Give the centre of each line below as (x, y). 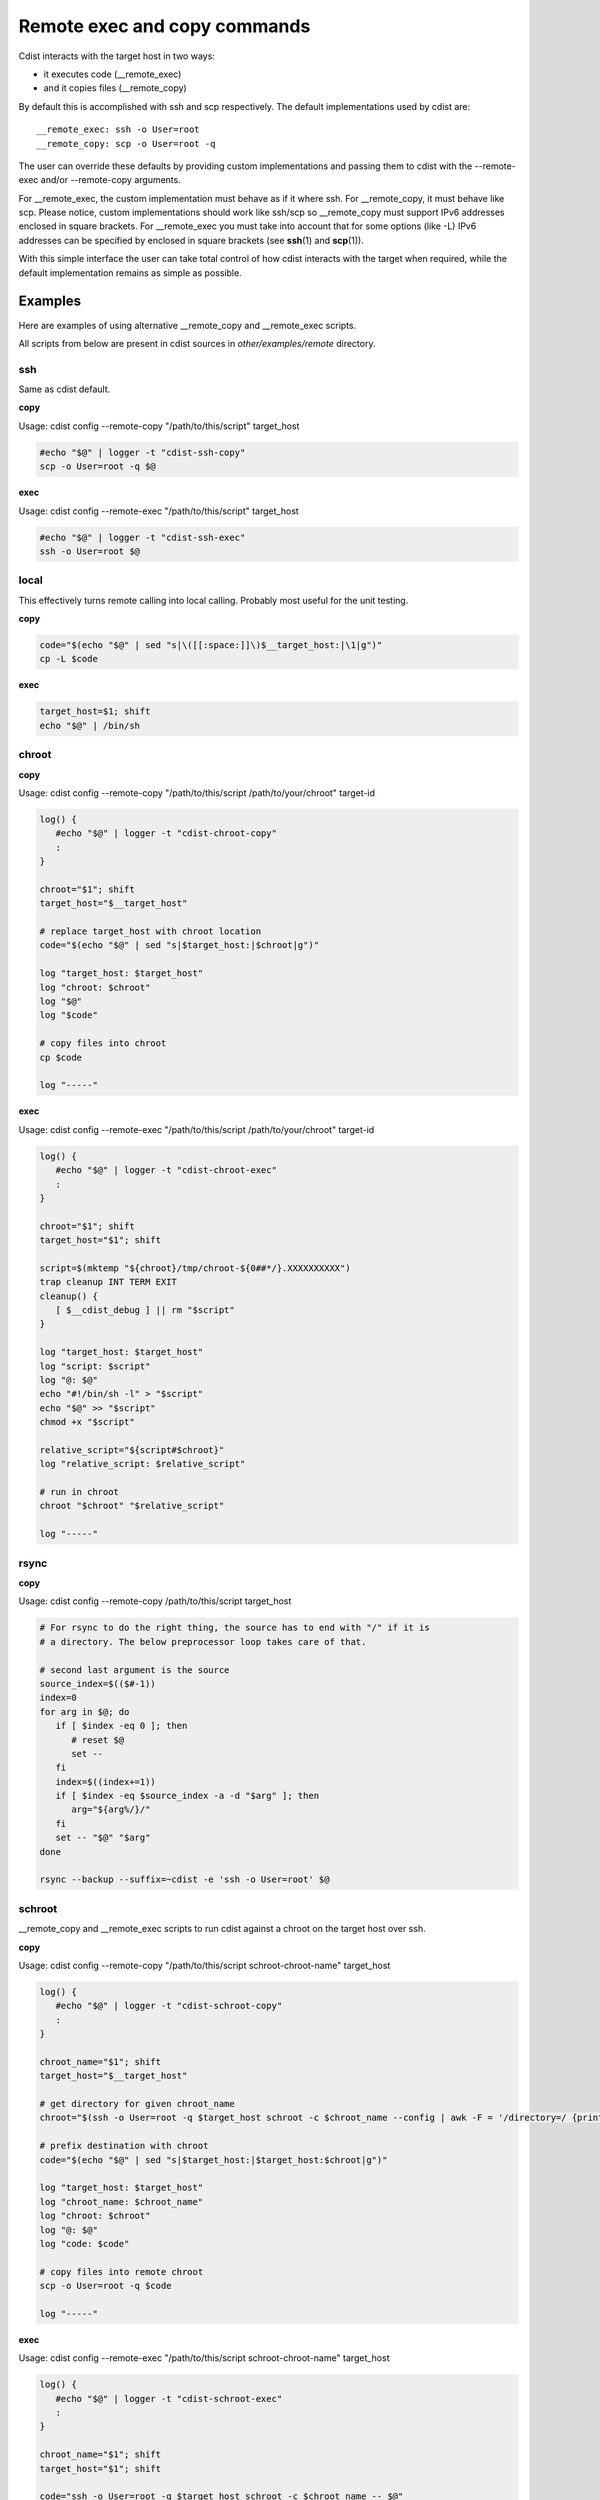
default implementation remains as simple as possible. (130, 272)
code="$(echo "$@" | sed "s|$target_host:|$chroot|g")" (179, 945)
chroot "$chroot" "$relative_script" (132, 1506)
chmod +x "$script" (87, 1422)
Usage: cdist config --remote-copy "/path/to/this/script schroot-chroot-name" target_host (204, 1965)
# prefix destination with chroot (124, 2146)
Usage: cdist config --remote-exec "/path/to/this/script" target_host (158, 511)
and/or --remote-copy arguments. (111, 180)
